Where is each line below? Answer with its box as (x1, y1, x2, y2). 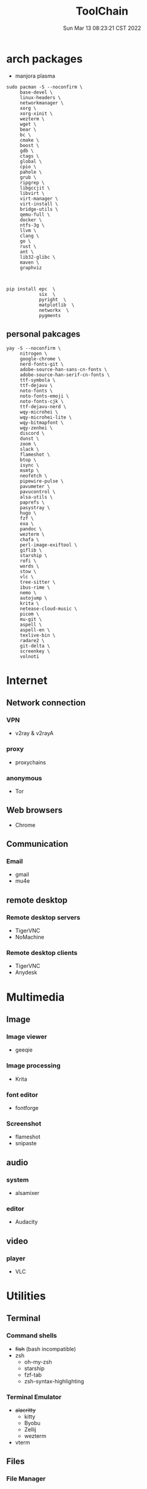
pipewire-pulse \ (19, 478, 64, 484)
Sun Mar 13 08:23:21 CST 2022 (63, 24, 142, 32)
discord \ (19, 430, 45, 436)
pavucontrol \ (19, 488, 56, 495)
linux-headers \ (19, 94, 61, 101)
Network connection (6, 697, 86, 708)
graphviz (19, 264, 43, 271)
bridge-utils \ (19, 206, 59, 212)
